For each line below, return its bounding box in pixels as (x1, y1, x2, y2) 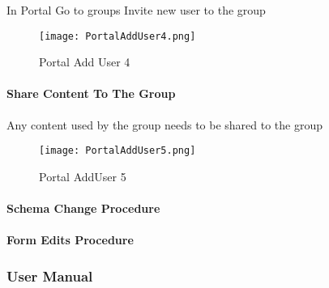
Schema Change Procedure (6, 200, 160, 217)
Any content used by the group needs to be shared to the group (6, 116, 323, 133)
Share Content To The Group (6, 85, 176, 102)
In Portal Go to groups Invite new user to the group (6, 2, 266, 18)
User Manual (6, 265, 93, 286)
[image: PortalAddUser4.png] (39, 30, 196, 42)
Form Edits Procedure (6, 231, 134, 248)
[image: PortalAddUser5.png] (39, 145, 196, 157)
